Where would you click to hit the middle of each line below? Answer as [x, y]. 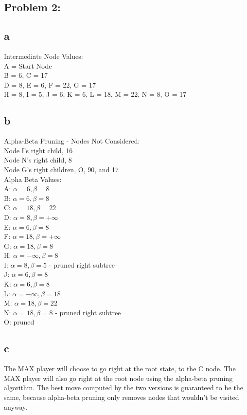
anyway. [16, 406]
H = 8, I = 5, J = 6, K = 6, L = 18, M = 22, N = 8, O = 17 [95, 94]
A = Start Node [28, 65]
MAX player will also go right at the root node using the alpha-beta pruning [118, 378]
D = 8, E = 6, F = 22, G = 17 [50, 84]
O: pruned [19, 322]
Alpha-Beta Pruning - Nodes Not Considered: [72, 141]
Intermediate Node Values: [44, 56]
